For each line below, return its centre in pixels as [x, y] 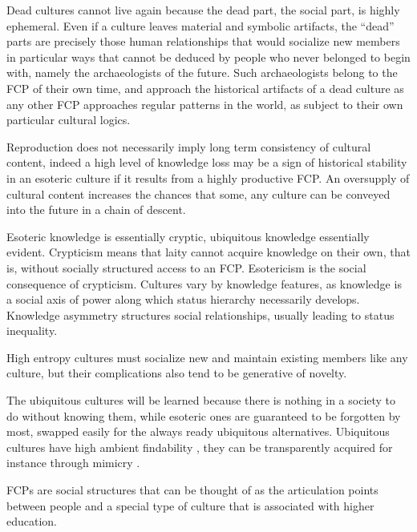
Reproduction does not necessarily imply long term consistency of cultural [189, 146]
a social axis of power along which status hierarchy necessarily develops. [183, 299]
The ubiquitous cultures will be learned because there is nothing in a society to [201, 400]
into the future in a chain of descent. [96, 210]
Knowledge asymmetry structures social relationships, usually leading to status [200, 314]
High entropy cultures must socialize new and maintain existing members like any [207, 357]
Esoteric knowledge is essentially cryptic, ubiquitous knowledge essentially [188, 236]
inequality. [32, 330]
